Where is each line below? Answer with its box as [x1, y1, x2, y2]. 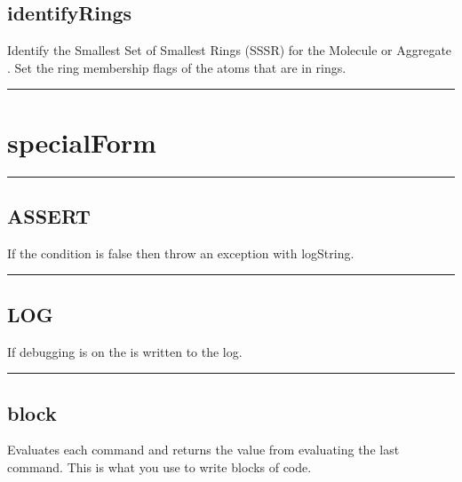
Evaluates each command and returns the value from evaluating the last [7, 440, 400, 459]
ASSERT [7, 201, 91, 229]
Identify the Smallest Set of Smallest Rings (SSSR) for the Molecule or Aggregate [7, 41, 452, 59]
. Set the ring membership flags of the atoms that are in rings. [7, 58, 346, 76]
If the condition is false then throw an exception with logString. [7, 243, 354, 262]
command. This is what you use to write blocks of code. [7, 457, 312, 476]
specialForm [7, 123, 156, 160]
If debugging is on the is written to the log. [7, 342, 243, 360]
